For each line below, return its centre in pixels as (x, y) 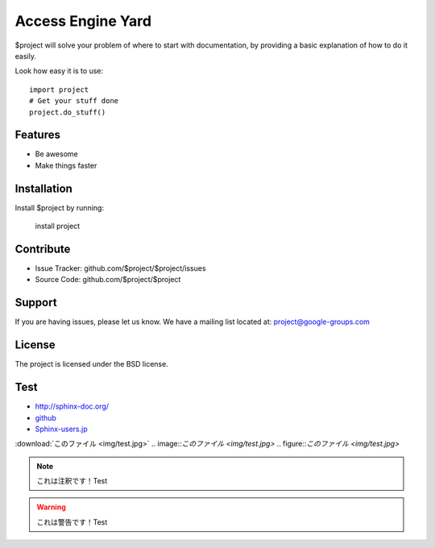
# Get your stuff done (74, 101)
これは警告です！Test (72, 522)
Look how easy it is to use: (59, 71)
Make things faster (66, 165)
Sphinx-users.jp (61, 429)
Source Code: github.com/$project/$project (108, 280)
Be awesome (56, 154)
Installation (43, 188)
